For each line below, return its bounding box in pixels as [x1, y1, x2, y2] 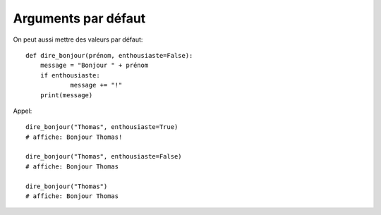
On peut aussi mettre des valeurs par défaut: [13, 35, 143, 44]
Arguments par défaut [13, 11, 146, 26]
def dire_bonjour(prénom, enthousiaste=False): [25, 51, 193, 59]
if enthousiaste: [40, 71, 100, 79]
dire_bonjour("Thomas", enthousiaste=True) [25, 123, 179, 131]
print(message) [40, 91, 93, 99]
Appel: [13, 106, 32, 115]
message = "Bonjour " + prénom [40, 61, 149, 70]
